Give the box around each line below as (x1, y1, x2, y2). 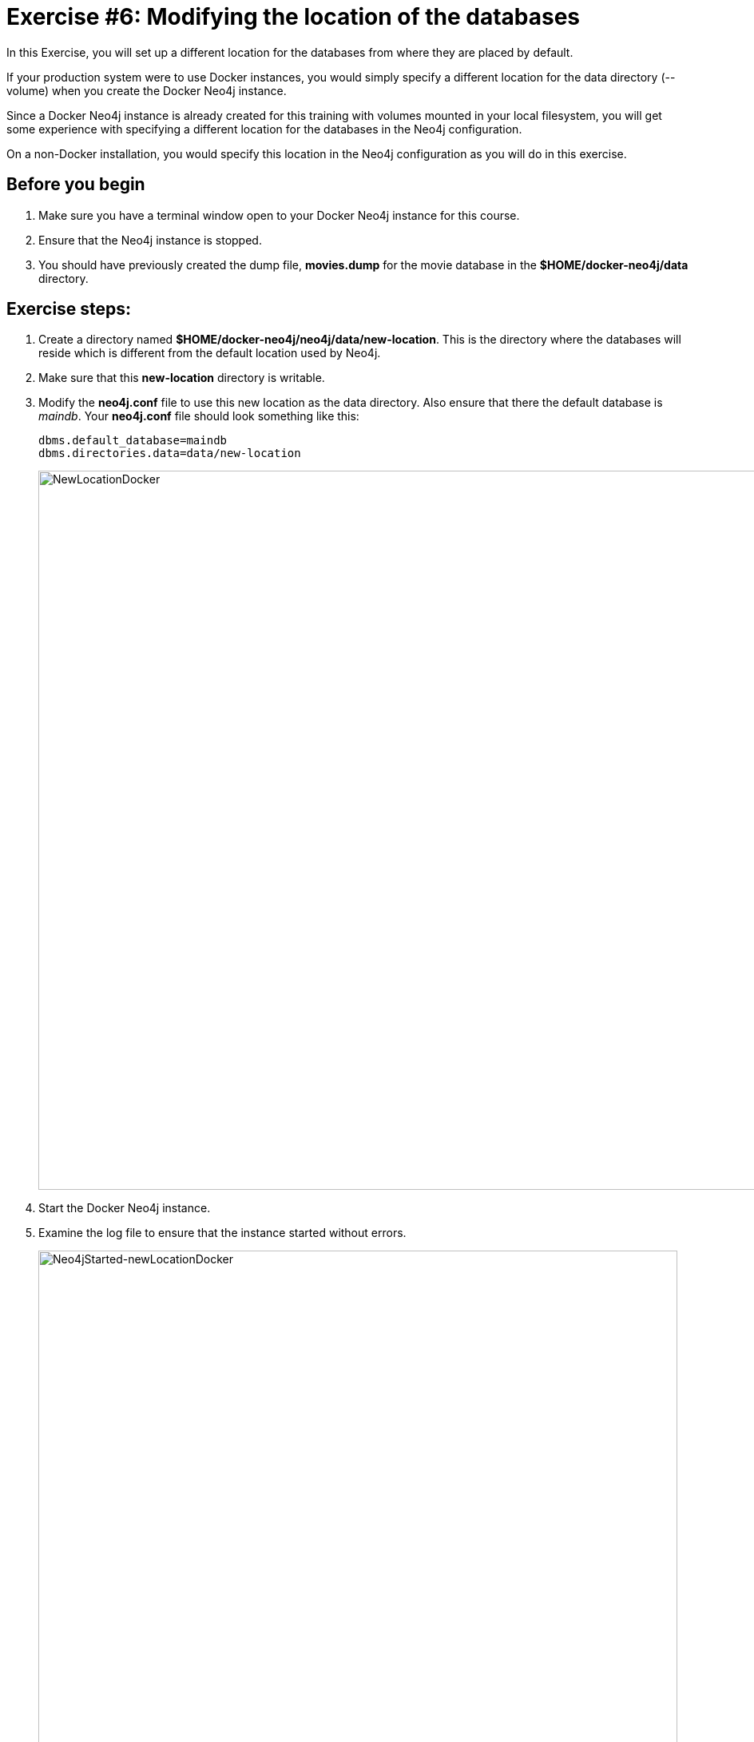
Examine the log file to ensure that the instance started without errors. (38, 1226, 407, 1240)
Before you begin (6, 174, 145, 195)
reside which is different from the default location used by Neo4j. (38, 346, 381, 360)
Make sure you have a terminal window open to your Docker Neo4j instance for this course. (38, 208, 520, 222)
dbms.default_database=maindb (38, 434, 228, 447)
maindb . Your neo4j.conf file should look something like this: (38, 409, 359, 424)
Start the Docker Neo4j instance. (38, 1201, 211, 1215)
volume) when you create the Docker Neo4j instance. (6, 83, 287, 97)
